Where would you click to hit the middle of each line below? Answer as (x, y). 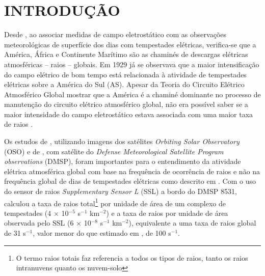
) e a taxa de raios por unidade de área (167, 213)
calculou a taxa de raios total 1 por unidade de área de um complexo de (115, 202)
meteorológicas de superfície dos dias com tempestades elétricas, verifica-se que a (130, 44)
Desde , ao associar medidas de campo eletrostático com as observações (115, 34)
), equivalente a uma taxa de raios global (192, 223)
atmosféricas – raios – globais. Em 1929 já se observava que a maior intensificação (132, 64)
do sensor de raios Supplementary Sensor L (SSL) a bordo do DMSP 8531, (121, 191)
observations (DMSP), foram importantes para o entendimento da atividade (123, 161)
